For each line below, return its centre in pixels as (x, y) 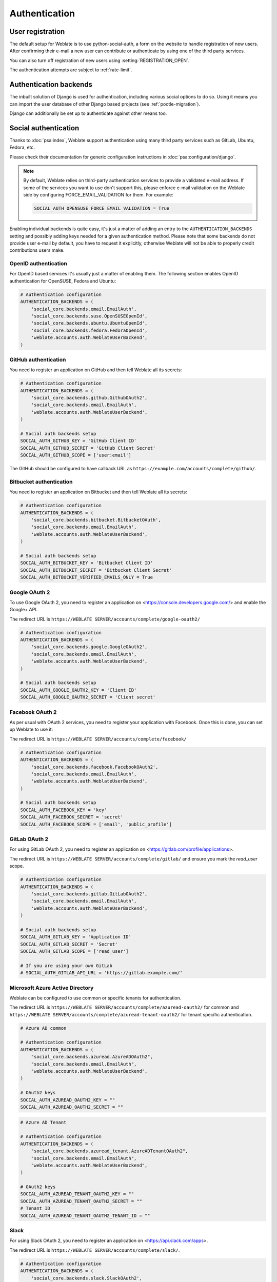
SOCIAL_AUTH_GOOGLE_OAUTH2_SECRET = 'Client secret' (88, 697)
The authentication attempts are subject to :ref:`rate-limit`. (71, 70)
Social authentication (44, 128)
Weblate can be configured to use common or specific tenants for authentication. (95, 998)
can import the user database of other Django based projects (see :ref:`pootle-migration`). (105, 104)
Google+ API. (24, 610)
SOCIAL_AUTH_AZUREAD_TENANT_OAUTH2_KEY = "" (77, 1194)
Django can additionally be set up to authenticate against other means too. (88, 113)
